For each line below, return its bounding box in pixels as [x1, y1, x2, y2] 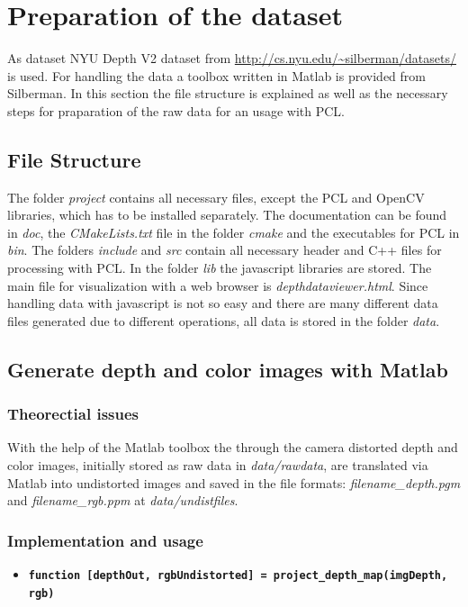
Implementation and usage [7, 529, 203, 551]
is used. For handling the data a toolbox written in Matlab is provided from [7, 66, 426, 85]
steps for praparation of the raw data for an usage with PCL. [7, 101, 345, 120]
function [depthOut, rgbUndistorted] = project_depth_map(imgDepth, [28, 569, 448, 583]
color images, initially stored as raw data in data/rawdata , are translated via [7, 456, 428, 475]
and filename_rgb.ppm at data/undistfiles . [7, 491, 238, 510]
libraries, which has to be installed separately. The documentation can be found [7, 205, 447, 224]
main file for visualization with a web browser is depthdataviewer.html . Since [7, 276, 428, 294]
